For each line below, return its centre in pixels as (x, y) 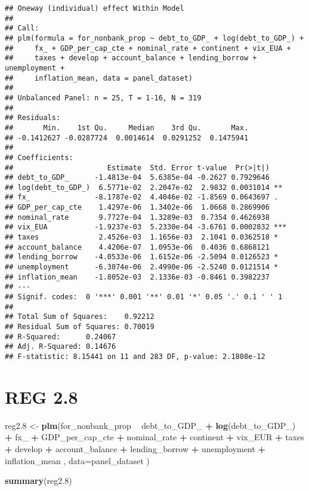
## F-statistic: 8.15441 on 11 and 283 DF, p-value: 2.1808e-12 (135, 356)
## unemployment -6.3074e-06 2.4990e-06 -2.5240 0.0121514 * (142, 267)
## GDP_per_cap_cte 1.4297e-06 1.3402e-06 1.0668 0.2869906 (137, 208)
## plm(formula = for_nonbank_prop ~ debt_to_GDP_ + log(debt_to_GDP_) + (154, 38)
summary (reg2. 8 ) (38, 481)
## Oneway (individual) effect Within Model (95, 8)
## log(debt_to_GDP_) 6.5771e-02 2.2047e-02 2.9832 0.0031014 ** (144, 187)
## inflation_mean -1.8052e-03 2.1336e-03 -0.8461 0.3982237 (137, 277)
